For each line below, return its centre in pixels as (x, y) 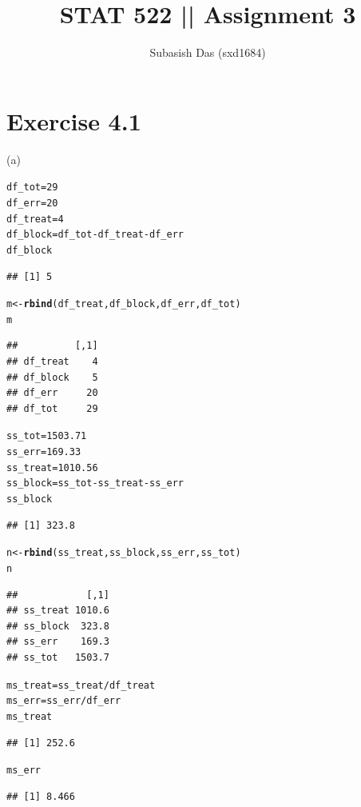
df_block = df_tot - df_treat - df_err (95, 235)
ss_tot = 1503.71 (47, 436)
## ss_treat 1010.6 (58, 611)
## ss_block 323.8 (58, 626)
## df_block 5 (52, 377)
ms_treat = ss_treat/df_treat (81, 685)
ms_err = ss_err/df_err (64, 701)
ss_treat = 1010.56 (52, 467)
